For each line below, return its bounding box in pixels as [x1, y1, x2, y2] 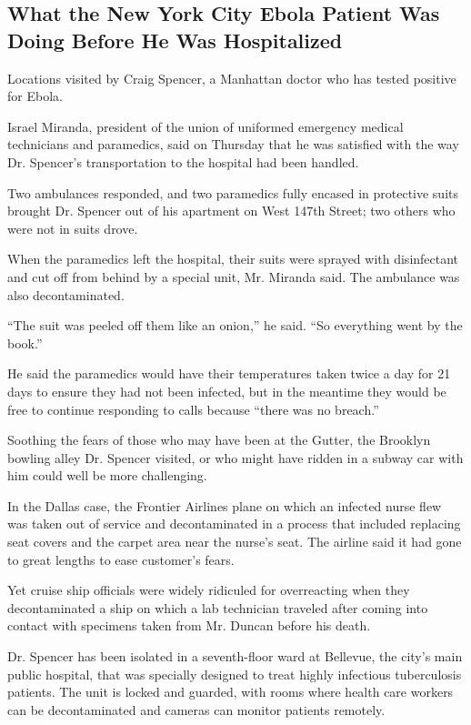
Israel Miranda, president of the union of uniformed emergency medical [7, 116, 404, 136]
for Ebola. [7, 86, 63, 106]
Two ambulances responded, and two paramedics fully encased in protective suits [7, 183, 459, 202]
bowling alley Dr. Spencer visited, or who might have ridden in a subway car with [7, 448, 464, 467]
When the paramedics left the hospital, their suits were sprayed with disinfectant [7, 249, 459, 268]
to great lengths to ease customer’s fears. [7, 549, 235, 569]
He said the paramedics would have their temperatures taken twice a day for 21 [7, 364, 451, 383]
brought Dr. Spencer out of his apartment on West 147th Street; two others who [7, 201, 456, 220]
